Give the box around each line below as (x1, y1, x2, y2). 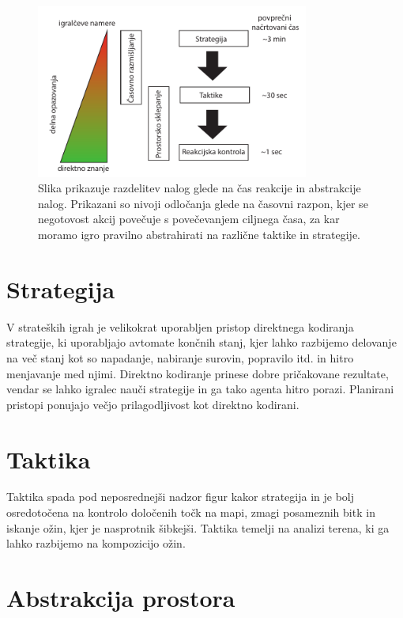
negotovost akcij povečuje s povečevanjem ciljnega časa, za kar (38, 210, 340, 227)
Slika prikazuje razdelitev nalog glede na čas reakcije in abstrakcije (38, 180, 361, 196)
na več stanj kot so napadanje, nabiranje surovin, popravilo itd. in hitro (6, 349, 354, 366)
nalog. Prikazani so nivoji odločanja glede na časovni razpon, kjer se (38, 195, 368, 211)
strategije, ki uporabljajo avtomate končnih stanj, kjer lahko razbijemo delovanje (6, 334, 397, 351)
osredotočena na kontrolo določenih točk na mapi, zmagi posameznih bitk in (6, 504, 375, 521)
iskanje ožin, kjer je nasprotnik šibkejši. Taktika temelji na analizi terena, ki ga (6, 519, 390, 536)
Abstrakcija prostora (6, 582, 235, 614)
